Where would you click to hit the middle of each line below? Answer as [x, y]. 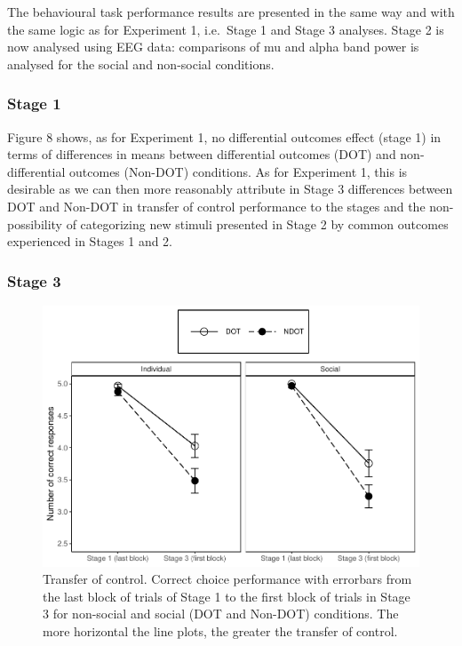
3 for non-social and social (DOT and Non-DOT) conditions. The [221, 614]
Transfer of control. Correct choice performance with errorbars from [227, 579]
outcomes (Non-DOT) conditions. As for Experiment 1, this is [239, 171]
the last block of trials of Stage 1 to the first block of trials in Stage [227, 596]
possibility [35, 223]
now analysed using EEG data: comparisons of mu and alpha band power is [213, 47]
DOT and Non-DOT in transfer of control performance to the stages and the [216, 206]
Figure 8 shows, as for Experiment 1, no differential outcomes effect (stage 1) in [224, 136]
